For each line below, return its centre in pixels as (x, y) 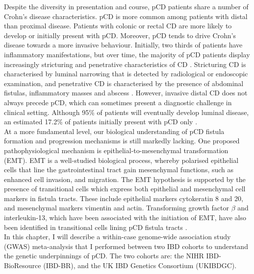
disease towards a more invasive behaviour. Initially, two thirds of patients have (123, 45)
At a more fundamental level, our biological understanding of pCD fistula (114, 131)
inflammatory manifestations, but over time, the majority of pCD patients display (127, 54)
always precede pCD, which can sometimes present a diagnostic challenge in (118, 102)
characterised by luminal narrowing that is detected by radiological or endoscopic (126, 74)
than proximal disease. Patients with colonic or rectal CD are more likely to (118, 26)
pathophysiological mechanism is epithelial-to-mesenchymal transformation (116, 150)
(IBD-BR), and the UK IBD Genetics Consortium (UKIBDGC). (140, 265)
